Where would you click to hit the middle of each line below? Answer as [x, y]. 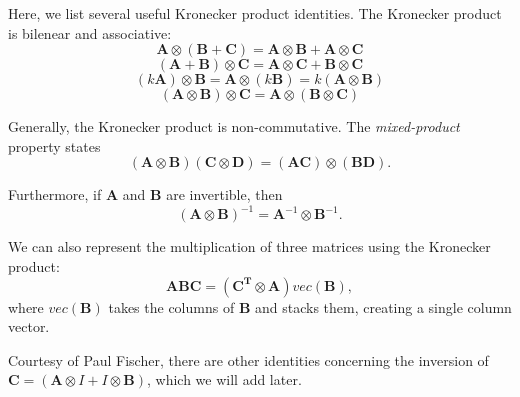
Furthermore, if [55, 194]
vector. [29, 326]
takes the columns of [171, 306]
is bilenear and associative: [90, 32]
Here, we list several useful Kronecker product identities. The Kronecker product [255, 13]
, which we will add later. [224, 379]
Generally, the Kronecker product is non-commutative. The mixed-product [234, 126]
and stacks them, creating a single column [383, 306]
